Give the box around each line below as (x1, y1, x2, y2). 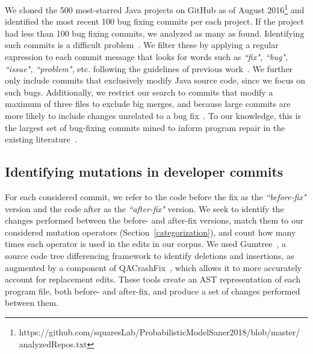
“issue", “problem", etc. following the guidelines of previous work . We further (5, 62, 293, 75)
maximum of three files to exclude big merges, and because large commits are (5, 97, 291, 110)
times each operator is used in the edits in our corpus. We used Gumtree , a (5, 237, 287, 250)
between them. (5, 296, 59, 309)
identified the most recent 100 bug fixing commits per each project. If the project (5, 15, 304, 28)
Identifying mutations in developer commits (5, 162, 284, 181)
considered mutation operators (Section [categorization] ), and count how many (5, 225, 296, 238)
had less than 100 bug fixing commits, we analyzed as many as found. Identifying (5, 26, 305, 39)
